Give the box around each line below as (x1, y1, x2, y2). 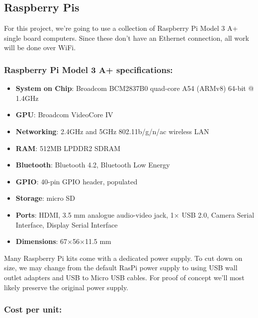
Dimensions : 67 (15, 236, 68, 246)
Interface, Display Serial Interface (15, 219, 118, 230)
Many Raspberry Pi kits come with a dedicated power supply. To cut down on (4, 252, 243, 263)
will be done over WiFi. (4, 42, 76, 53)
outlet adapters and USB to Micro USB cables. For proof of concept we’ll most (4, 272, 245, 282)
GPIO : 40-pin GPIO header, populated (15, 176, 138, 186)
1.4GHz (15, 92, 39, 103)
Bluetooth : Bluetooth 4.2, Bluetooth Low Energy (15, 159, 170, 170)
